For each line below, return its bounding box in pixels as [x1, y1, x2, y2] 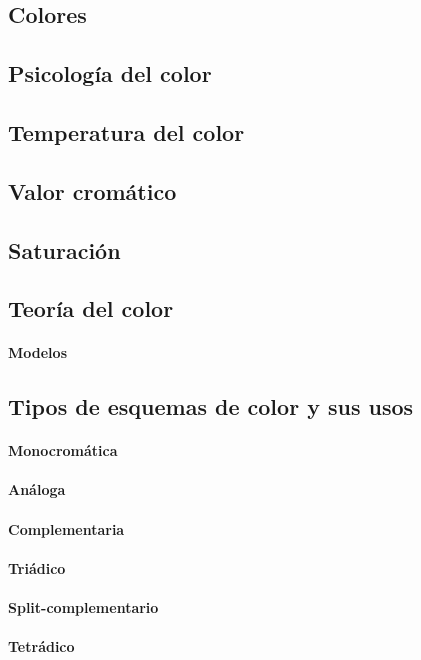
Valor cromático [8, 175, 177, 206]
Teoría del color [8, 293, 174, 324]
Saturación [8, 234, 121, 265]
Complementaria [8, 518, 125, 539]
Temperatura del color [8, 116, 245, 147]
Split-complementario [8, 597, 159, 617]
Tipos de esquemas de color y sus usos [8, 391, 414, 422]
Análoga [8, 479, 66, 500]
